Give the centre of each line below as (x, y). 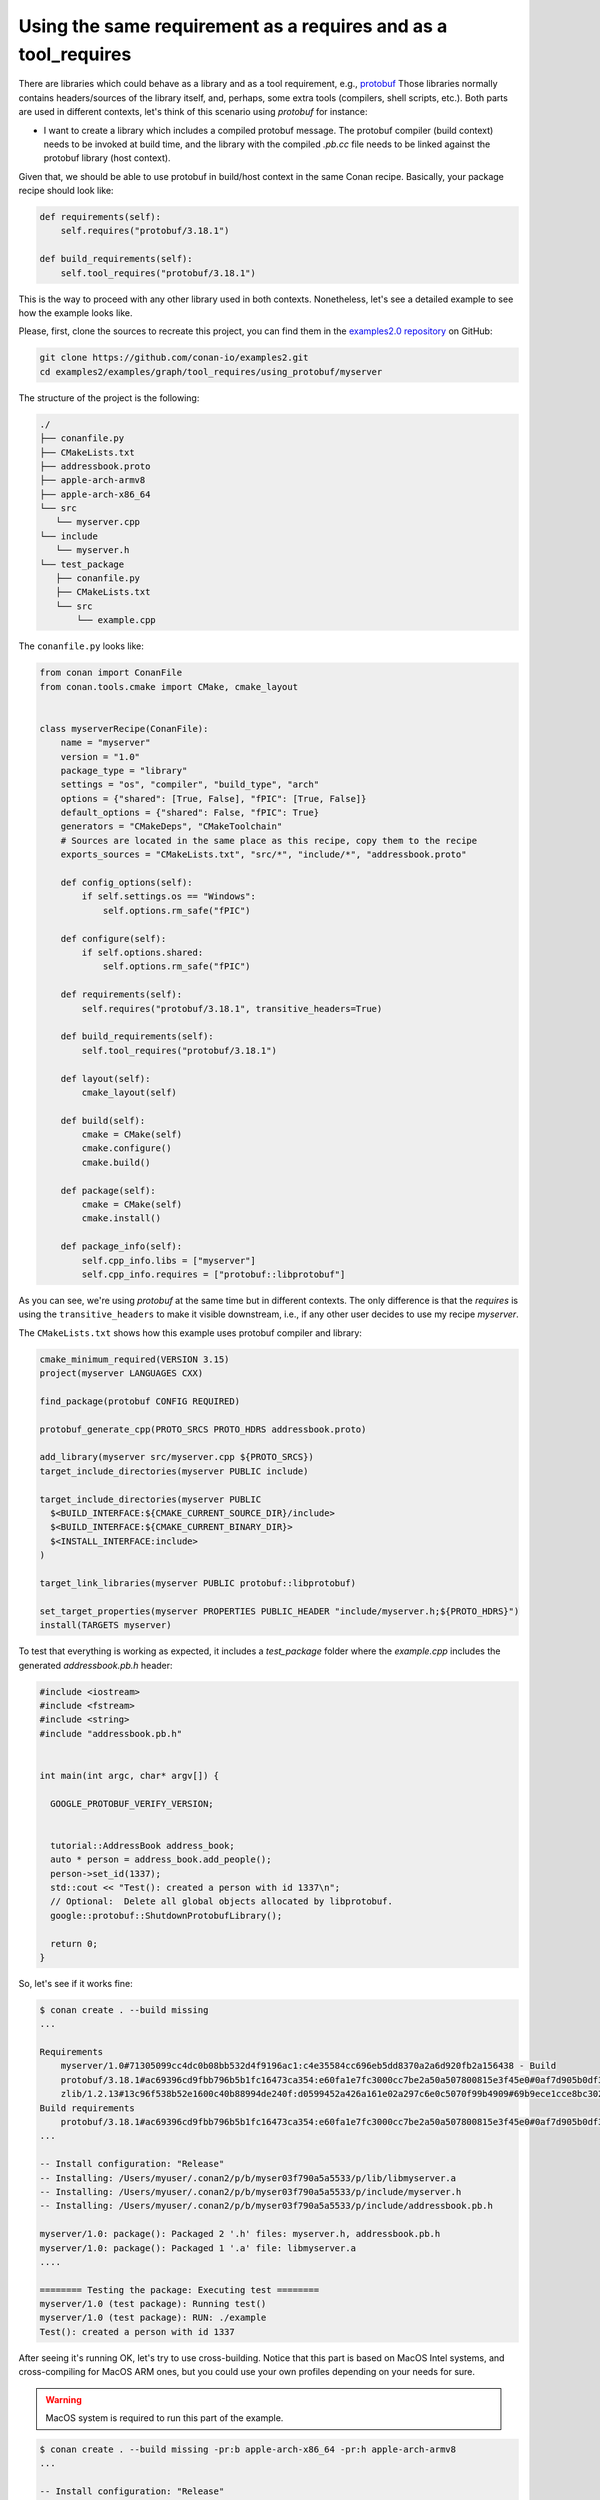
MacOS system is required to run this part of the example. (164, 2418)
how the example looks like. (75, 313)
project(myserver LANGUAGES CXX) (121, 1373)
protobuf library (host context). (107, 158)
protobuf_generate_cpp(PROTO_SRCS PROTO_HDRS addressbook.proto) (203, 1429)
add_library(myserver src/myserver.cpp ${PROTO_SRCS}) (176, 1457)
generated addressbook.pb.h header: (96, 1665)
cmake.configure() (126, 1148)
